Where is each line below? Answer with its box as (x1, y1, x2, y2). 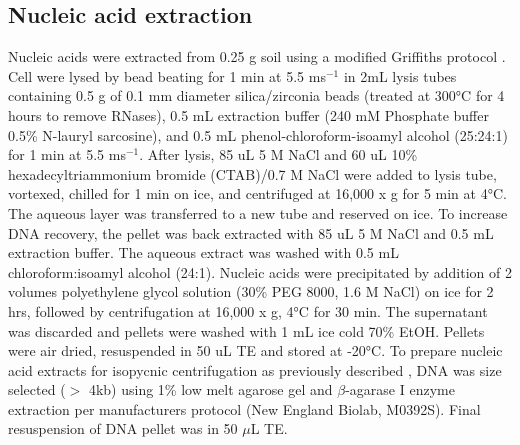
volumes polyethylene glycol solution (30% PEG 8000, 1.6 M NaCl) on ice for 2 (8, 281, 494, 302)
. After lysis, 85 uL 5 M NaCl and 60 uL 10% (139, 144, 418, 165)
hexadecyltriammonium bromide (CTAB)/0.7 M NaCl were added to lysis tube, (8, 163, 497, 184)
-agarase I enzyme (345, 379, 455, 400)
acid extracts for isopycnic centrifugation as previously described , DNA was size (8, 359, 502, 380)
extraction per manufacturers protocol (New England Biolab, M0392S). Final (8, 398, 481, 419)
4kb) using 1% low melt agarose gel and (88, 379, 333, 400)
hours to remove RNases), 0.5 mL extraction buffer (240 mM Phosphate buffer (8, 104, 489, 125)
